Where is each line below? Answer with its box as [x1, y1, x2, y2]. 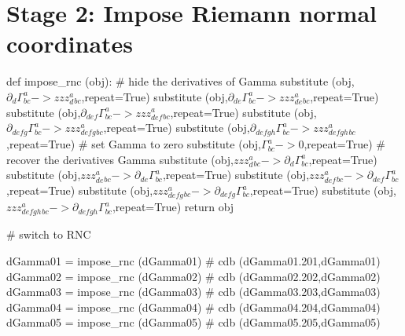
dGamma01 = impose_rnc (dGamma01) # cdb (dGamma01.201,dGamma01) [6, 252, 381, 268]
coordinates [6, 27, 134, 60]
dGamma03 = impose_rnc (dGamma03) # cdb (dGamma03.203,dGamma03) [6, 283, 381, 300]
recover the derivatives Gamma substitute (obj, [6, 151, 234, 167]
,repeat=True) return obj [112, 199, 234, 215]
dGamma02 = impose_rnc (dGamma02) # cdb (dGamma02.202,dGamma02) [6, 268, 381, 284]
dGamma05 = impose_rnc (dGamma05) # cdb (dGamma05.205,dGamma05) [6, 314, 381, 331]
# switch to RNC [6, 226, 91, 243]
